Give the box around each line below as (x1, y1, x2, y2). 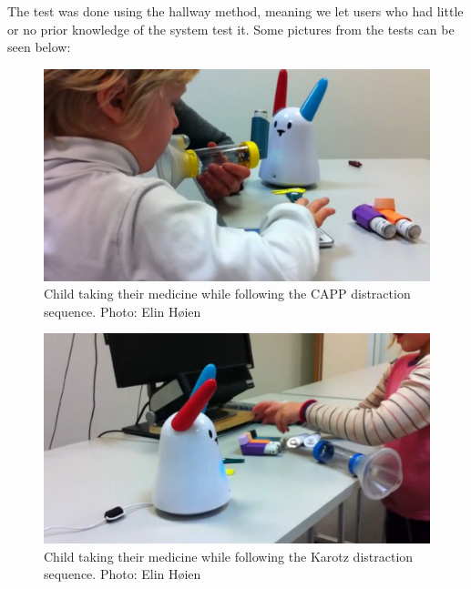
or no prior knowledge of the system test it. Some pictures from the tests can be (7, 19, 455, 38)
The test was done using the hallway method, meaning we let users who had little (7, 2, 464, 20)
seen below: (7, 37, 71, 56)
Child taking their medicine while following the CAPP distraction (44, 284, 411, 303)
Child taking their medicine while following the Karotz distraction (44, 546, 414, 565)
